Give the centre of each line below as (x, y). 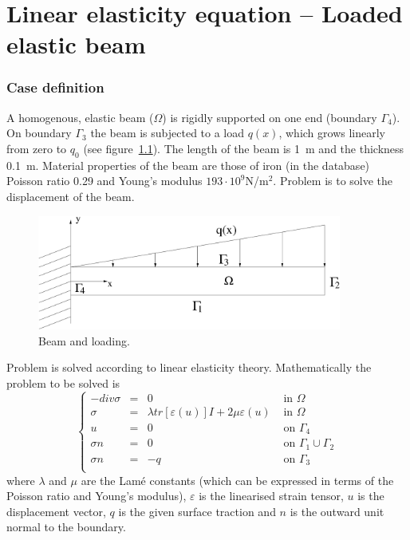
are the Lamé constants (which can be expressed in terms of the (237, 480)
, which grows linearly (332, 133)
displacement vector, (56, 511)
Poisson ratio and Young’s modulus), (97, 496)
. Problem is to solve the (333, 181)
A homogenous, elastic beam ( (80, 117)
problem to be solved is (63, 382)
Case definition (55, 87)
